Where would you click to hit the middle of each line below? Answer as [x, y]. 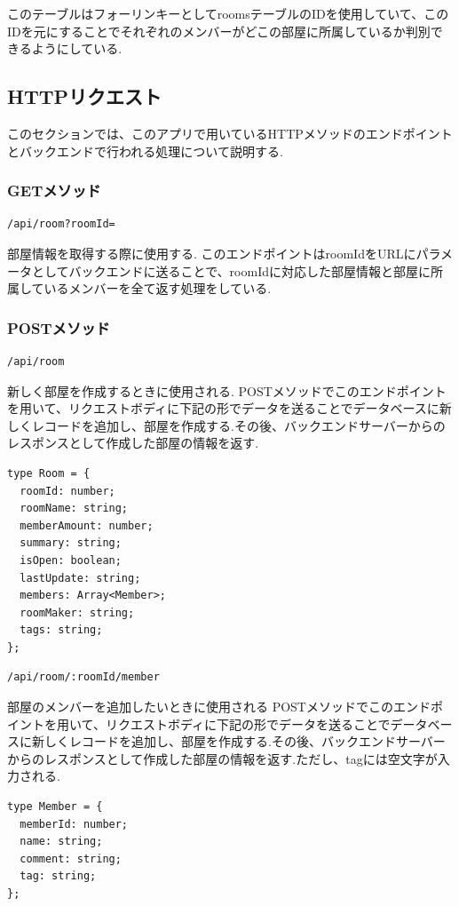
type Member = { [55, 807]
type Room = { [49, 473]
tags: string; [61, 630]
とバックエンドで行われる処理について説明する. [145, 151]
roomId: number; [67, 491]
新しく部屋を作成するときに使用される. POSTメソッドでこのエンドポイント [227, 390]
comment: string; [71, 858]
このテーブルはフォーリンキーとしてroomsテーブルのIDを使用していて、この [228, 13]
